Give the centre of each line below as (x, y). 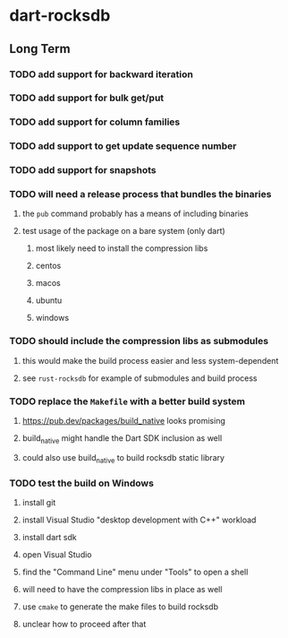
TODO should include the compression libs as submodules (139, 341)
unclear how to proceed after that (84, 624)
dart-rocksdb (60, 16)
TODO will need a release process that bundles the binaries (140, 194)
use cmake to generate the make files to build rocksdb (120, 607)
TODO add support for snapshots (83, 170)
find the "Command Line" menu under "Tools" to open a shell (135, 572)
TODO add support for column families (95, 122)
